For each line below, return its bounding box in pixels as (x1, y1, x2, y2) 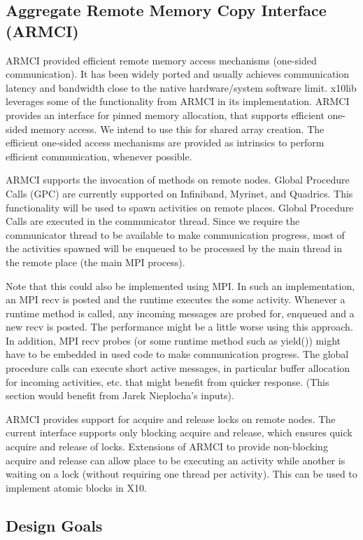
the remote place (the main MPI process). (6, 254, 185, 269)
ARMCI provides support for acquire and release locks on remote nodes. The (6, 411, 336, 426)
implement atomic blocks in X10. (6, 480, 147, 494)
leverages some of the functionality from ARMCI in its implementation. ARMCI (6, 94, 350, 109)
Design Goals (6, 514, 103, 536)
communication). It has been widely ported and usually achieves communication (6, 67, 350, 81)
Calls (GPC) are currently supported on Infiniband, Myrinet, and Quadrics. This (6, 186, 353, 200)
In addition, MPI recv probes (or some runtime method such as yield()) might (6, 333, 341, 347)
